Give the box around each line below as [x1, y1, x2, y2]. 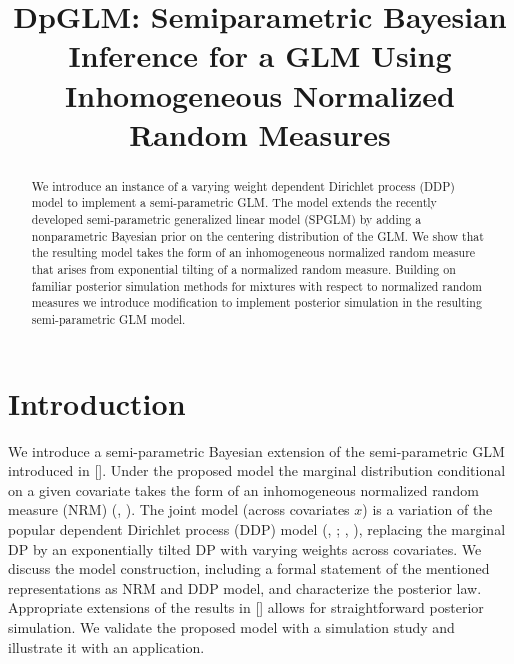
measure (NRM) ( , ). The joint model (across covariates [8, 499, 350, 520]
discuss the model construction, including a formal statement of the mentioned [8, 558, 490, 579]
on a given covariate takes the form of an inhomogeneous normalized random [8, 479, 479, 500]
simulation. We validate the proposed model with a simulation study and [8, 616, 455, 637]
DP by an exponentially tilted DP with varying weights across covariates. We [8, 538, 482, 559]
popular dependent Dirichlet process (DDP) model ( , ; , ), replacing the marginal [8, 518, 506, 539]
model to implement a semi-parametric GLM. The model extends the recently [31, 194, 437, 211]
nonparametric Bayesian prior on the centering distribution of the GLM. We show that [31, 227, 484, 244]
